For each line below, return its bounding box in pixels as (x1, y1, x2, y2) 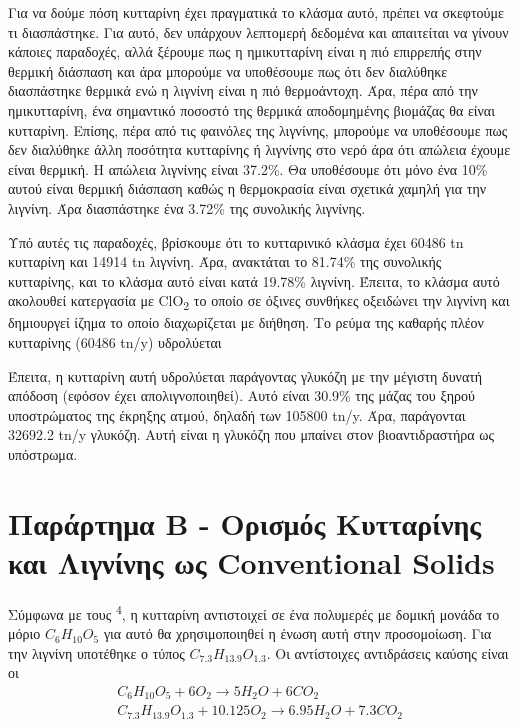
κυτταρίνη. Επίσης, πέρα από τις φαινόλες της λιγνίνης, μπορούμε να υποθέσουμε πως (8, 119, 508, 140)
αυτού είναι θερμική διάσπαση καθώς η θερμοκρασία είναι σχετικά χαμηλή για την (8, 178, 487, 199)
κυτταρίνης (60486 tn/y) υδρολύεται (8, 332, 222, 353)
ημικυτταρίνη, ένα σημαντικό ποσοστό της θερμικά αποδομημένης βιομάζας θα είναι (8, 99, 495, 120)
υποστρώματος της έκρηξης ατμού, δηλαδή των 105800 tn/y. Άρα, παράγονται (8, 404, 466, 425)
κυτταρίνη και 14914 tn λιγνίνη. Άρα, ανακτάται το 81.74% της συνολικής (8, 251, 442, 272)
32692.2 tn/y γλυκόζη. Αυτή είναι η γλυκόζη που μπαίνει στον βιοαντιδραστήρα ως (8, 424, 495, 445)
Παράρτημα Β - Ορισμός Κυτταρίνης (8, 502, 482, 543)
